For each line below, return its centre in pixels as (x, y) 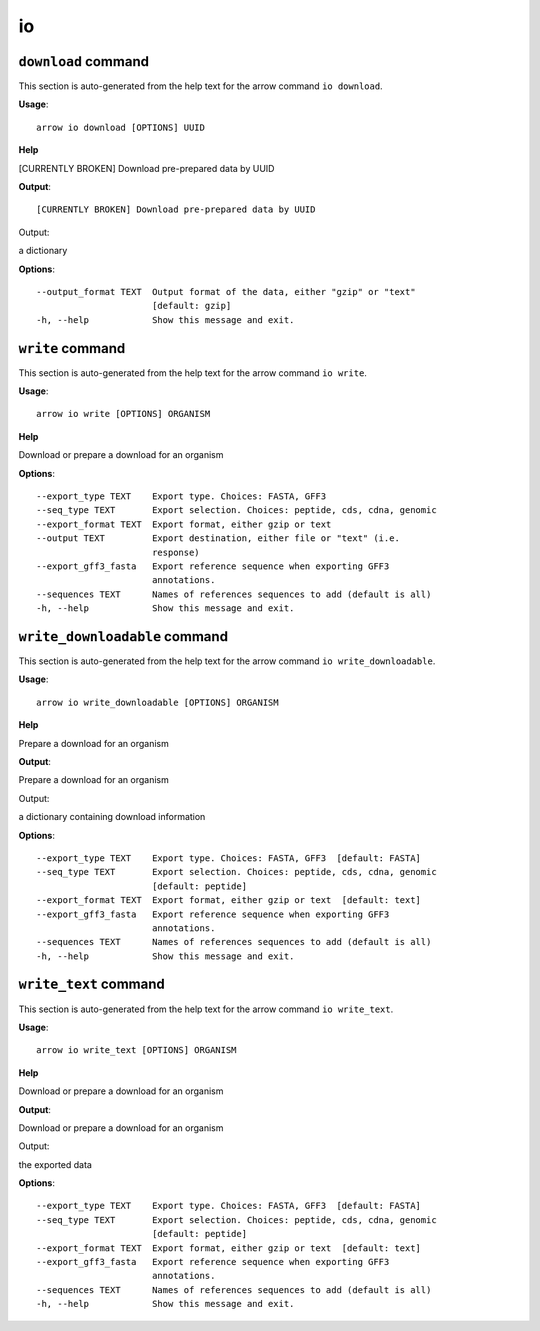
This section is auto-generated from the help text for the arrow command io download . (201, 86)
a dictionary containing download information (112, 817)
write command (72, 348)
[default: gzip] (191, 306)
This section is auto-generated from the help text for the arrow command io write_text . (206, 1009)
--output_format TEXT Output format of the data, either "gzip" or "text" (226, 291)
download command (84, 61)
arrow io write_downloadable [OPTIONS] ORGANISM (157, 702)
